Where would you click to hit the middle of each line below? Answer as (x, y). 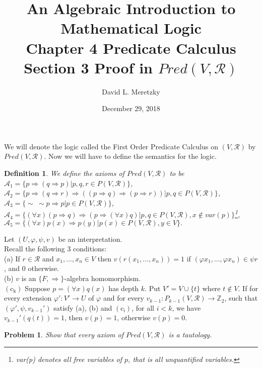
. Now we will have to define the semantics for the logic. (130, 156)
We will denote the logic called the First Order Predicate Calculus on (111, 146)
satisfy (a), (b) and (83, 307)
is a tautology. (190, 335)
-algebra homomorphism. (103, 278)
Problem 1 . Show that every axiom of (64, 335)
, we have (186, 307)
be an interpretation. (90, 239)
